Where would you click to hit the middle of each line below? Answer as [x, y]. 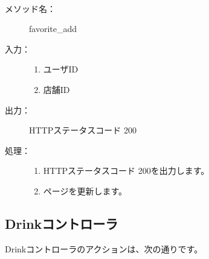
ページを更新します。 [85, 190]
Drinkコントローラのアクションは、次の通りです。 [104, 248]
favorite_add [53, 29]
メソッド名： [30, 8]
